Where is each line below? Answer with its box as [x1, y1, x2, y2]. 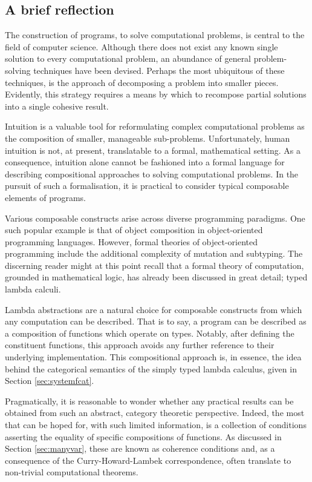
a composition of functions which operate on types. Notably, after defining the [5, 326, 294, 339]
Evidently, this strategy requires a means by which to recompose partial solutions [5, 88, 307, 101]
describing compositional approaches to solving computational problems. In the [5, 167, 299, 180]
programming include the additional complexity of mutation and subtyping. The [5, 247, 303, 260]
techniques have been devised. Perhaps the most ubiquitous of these [33, 64, 285, 76]
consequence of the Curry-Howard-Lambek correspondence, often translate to [5, 454, 291, 466]
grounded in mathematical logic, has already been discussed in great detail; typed [5, 271, 308, 283]
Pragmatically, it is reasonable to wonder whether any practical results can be [5, 394, 294, 407]
